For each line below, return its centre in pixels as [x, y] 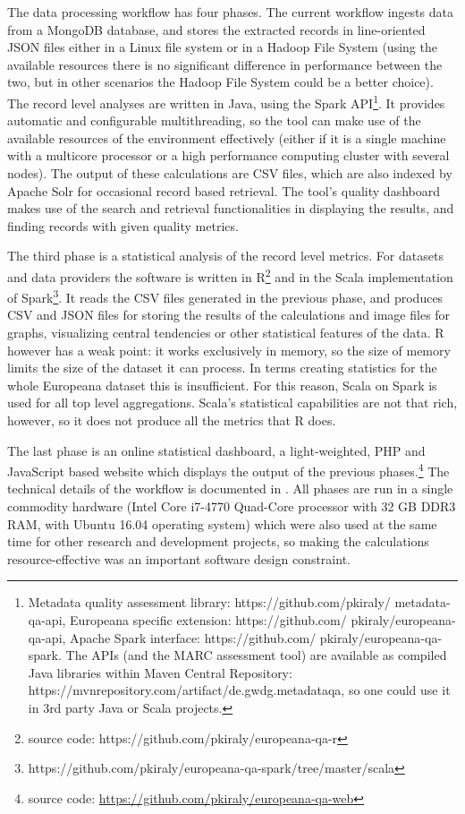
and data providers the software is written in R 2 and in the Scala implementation [230, 275]
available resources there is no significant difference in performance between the [225, 64]
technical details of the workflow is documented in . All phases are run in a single [230, 488]
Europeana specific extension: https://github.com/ [208, 620]
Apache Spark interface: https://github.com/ [193, 637]
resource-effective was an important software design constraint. [179, 558]
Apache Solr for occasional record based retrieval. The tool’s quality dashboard [224, 190]
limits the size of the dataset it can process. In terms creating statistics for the [222, 368]
